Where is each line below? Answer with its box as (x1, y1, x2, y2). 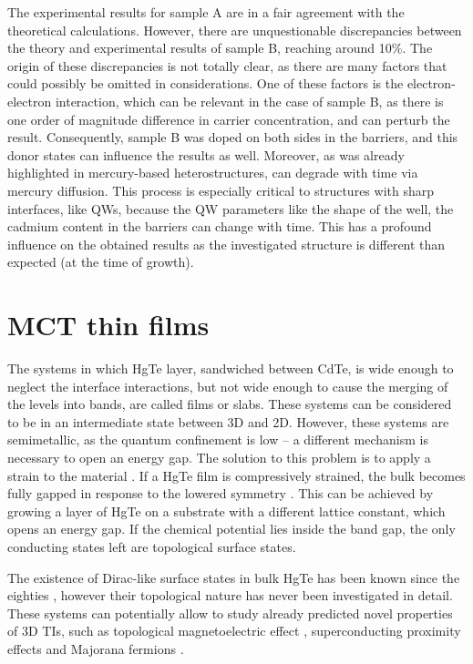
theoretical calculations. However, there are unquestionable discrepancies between (7, 20, 462, 39)
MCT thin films (7, 306, 210, 343)
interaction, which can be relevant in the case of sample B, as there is (55, 91, 444, 110)
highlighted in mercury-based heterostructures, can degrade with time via (7, 163, 418, 182)
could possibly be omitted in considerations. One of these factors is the (7, 74, 404, 93)
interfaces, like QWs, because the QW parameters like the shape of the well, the (7, 199, 454, 218)
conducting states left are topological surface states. (7, 536, 296, 556)
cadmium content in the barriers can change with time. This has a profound (7, 217, 432, 236)
